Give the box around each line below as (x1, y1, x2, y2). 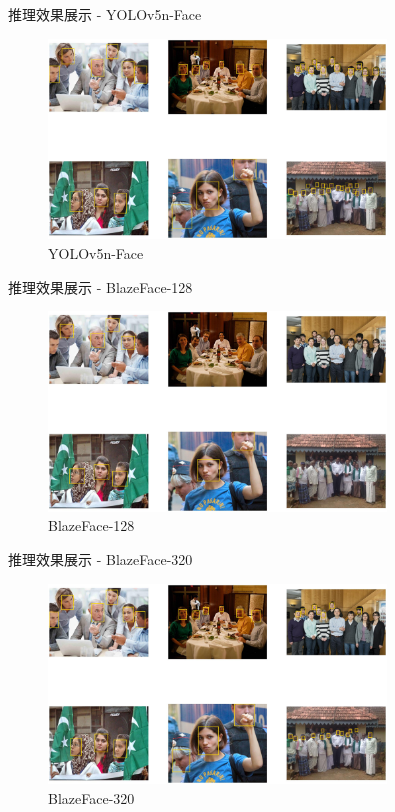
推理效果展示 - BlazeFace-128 (8, 276, 193, 297)
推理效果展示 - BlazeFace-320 (8, 549, 193, 569)
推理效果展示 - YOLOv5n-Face (8, 4, 202, 24)
